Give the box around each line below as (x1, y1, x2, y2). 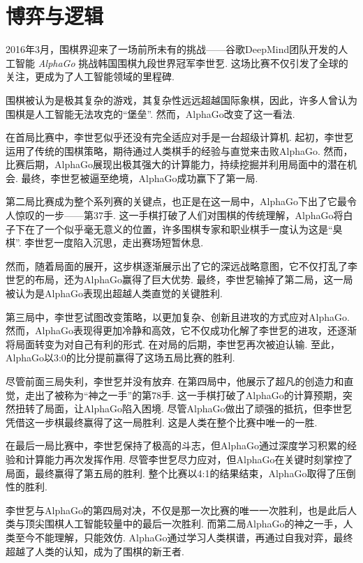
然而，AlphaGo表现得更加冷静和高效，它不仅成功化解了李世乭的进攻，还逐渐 (6, 323, 357, 338)
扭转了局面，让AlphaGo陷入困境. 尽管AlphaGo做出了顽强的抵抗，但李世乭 (15, 401, 353, 416)
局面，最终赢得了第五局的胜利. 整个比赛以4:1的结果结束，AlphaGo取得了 (6, 465, 336, 480)
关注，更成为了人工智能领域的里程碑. (6, 69, 175, 84)
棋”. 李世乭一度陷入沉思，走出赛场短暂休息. (6, 235, 204, 250)
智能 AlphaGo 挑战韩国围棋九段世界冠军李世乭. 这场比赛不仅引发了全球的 (15, 55, 348, 70)
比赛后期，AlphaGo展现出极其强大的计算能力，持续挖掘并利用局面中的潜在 (6, 157, 347, 172)
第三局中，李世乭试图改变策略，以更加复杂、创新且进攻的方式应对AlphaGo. (6, 309, 350, 324)
